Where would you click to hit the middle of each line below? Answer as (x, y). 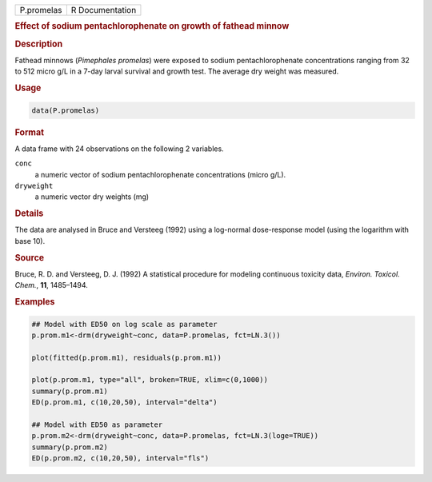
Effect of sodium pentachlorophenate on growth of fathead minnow (152, 26)
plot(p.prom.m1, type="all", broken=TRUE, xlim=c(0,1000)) (150, 380)
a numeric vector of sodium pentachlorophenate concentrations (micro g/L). (160, 174)
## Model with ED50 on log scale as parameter (124, 324)
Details (29, 213)
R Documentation (104, 10)
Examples (35, 302)
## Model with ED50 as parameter (97, 425)
